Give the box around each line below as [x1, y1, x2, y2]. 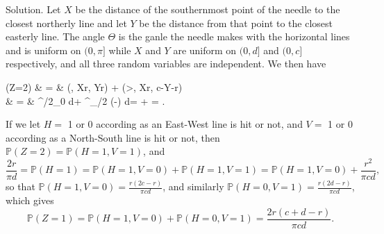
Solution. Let [6, 2, 61, 16]
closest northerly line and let [6, 15, 127, 30]
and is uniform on [6, 42, 81, 57]
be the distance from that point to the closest [139, 15, 333, 30]
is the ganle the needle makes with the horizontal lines [118, 29, 350, 44]
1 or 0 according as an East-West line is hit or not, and [67, 117, 303, 131]
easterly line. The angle [6, 29, 105, 44]
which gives [6, 193, 54, 208]
